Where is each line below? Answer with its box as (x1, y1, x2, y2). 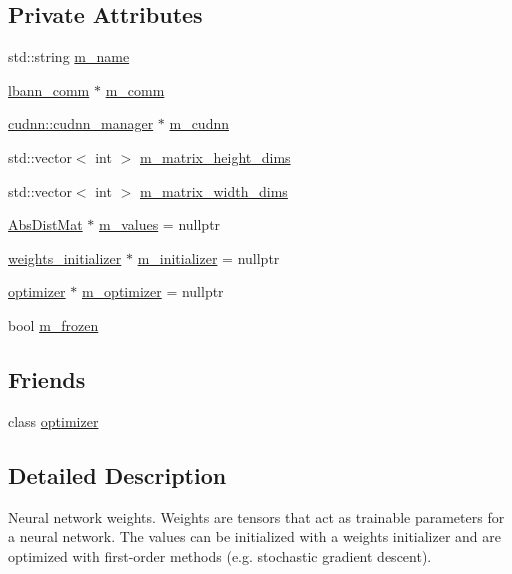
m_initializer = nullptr (137, 247, 280, 268)
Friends (8, 363, 86, 394)
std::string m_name (8, 46, 130, 67)
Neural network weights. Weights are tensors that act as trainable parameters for (8, 506, 505, 527)
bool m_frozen (8, 314, 99, 335)
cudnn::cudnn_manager (8, 113, 154, 134)
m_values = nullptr (98, 214, 221, 235)
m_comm (105, 79, 165, 100)
